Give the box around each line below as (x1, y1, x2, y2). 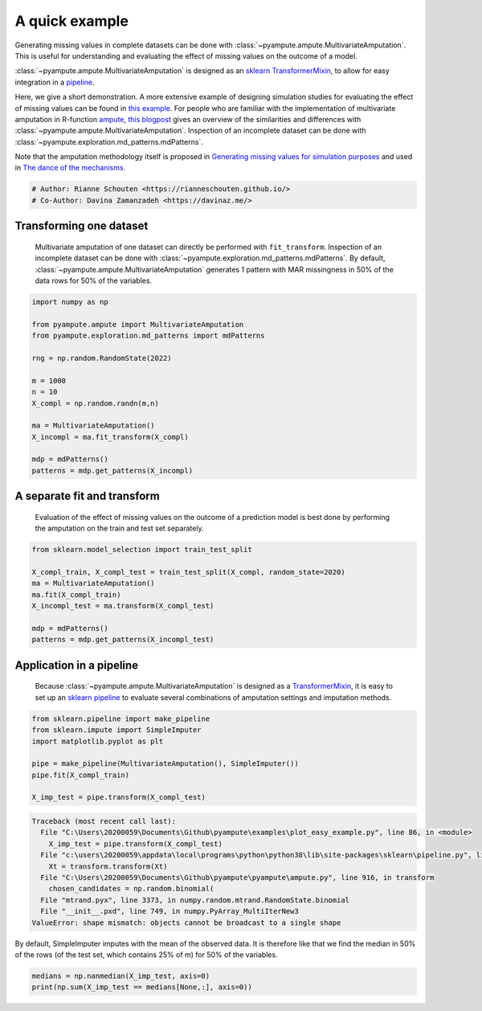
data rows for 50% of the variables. (35, 276, 153, 285)
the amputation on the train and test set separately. (35, 523, 204, 534)
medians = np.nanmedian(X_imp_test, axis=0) (31, 971, 210, 980)
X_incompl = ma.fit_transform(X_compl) (31, 432, 189, 441)
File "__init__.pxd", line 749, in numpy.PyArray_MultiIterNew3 (40, 907, 299, 916)
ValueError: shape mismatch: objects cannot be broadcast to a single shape (31, 918, 341, 927)
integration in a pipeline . (14, 77, 95, 87)
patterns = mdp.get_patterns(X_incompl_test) (31, 635, 214, 645)
